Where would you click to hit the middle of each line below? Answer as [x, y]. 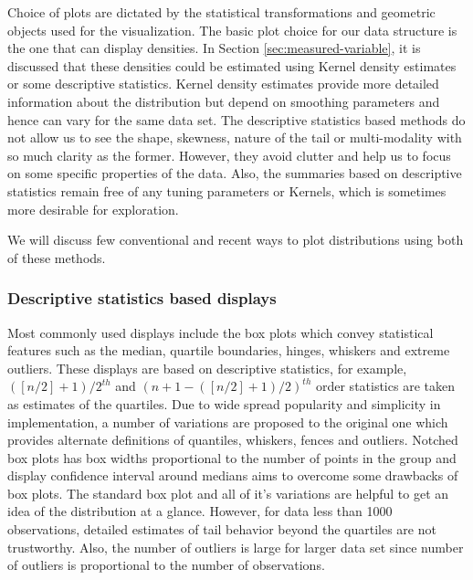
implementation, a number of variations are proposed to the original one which [228, 422]
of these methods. [57, 257]
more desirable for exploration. [93, 209]
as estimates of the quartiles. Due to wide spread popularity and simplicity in [224, 403]
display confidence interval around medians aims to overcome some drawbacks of [233, 475]
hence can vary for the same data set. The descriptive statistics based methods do [236, 119]
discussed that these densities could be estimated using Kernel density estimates [232, 65]
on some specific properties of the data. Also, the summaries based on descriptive [235, 173]
